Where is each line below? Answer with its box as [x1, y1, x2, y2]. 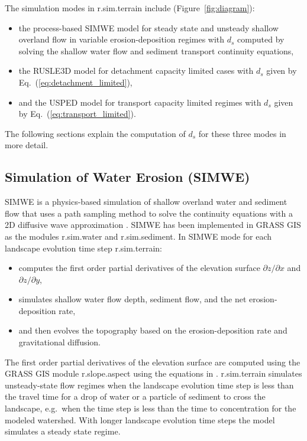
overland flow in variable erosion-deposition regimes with [18, 33, 225, 45]
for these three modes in [198, 127, 286, 139]
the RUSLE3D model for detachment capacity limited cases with [18, 64, 254, 77]
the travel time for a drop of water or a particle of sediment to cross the [5, 390, 266, 403]
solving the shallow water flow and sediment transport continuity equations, [18, 44, 294, 57]
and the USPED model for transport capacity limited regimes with [18, 96, 261, 108]
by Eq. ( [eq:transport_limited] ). [18, 107, 136, 120]
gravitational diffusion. [18, 336, 101, 348]
